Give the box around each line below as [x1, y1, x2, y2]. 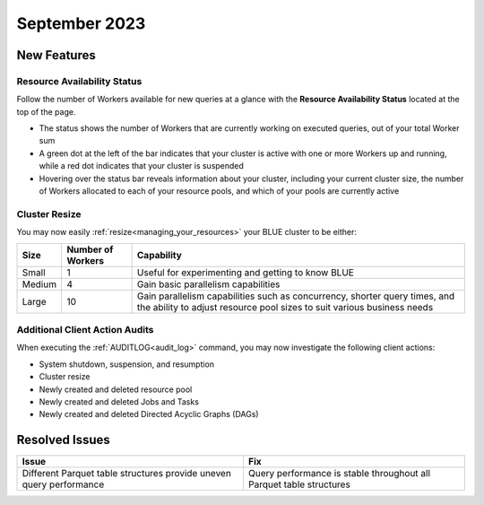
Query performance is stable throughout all [247, 467, 430, 480]
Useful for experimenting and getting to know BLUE [136, 266, 354, 278]
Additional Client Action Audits [16, 323, 154, 335]
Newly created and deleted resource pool [39, 384, 193, 395]
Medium [22, 278, 57, 291]
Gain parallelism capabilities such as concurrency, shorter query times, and [136, 290, 455, 302]
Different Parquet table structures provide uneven [22, 467, 232, 480]
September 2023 [16, 13, 146, 33]
